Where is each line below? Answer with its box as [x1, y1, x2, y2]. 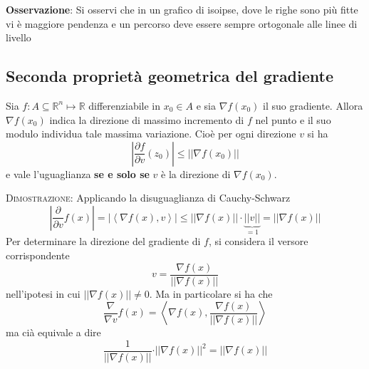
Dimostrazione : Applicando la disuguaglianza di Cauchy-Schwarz [6, 190, 291, 205]
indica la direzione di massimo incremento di [49, 112, 244, 127]
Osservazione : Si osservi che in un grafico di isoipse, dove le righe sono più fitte [6, 2, 358, 16]
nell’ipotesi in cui [6, 286, 80, 301]
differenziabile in [88, 98, 161, 113]
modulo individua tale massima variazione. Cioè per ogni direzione [6, 126, 296, 141]
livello [6, 30, 31, 45]
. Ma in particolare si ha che [149, 286, 273, 301]
